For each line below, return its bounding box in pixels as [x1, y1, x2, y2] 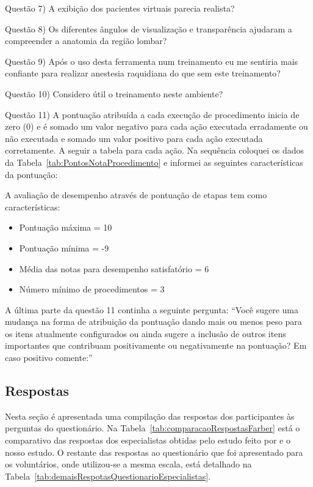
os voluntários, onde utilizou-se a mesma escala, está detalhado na [5, 458, 252, 470]
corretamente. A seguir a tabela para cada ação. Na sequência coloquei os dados [5, 144, 304, 157]
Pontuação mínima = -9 [19, 241, 109, 254]
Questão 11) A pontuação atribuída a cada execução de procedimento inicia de [5, 108, 300, 121]
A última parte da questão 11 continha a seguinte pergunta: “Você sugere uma [5, 303, 298, 316]
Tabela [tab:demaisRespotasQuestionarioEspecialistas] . [5, 469, 211, 482]
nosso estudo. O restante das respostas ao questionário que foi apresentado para [5, 445, 303, 458]
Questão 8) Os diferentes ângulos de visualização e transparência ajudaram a [5, 22, 292, 35]
